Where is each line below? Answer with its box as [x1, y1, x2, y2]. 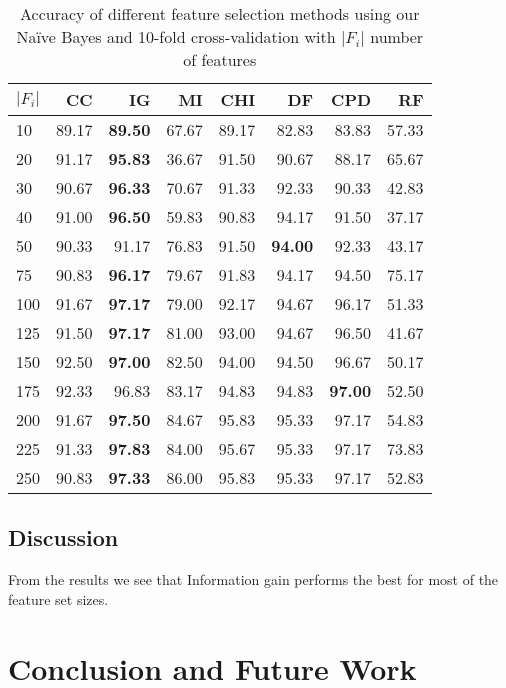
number [370, 25, 424, 48]
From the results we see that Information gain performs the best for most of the [8, 569, 499, 590]
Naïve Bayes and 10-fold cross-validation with [16, 25, 336, 48]
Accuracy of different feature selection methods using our [20, 2, 420, 25]
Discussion [8, 522, 119, 553]
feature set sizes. [8, 588, 109, 609]
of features [183, 48, 257, 71]
